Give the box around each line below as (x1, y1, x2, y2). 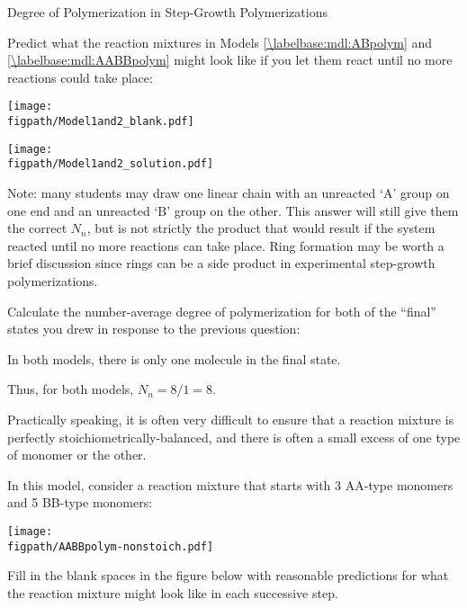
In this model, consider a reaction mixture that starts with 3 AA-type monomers (7, 475, 454, 494)
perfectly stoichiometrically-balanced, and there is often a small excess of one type (7, 427, 461, 446)
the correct (7, 219, 67, 237)
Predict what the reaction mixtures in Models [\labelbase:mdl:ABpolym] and (7, 32, 433, 51)
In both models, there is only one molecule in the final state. (7, 349, 341, 368)
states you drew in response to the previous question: (7, 319, 301, 338)
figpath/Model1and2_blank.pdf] (7, 115, 194, 129)
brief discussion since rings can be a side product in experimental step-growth (7, 254, 436, 273)
